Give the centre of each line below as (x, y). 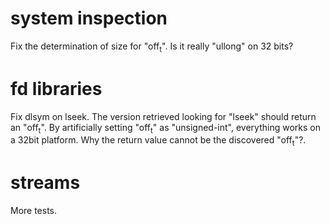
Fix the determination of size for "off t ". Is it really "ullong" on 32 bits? (152, 47)
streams (45, 183)
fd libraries (56, 88)
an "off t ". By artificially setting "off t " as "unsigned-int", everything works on (165, 128)
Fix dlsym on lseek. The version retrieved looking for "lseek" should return (163, 116)
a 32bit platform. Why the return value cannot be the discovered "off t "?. (158, 141)
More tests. (34, 211)
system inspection (89, 18)
